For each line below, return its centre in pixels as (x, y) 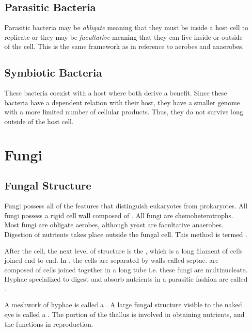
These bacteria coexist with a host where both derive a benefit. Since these (116, 93)
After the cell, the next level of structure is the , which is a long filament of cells (124, 250)
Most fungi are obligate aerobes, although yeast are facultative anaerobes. (114, 225)
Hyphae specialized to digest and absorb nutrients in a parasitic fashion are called (126, 279)
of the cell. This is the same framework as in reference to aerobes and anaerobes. (124, 46)
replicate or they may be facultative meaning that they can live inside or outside (124, 37)
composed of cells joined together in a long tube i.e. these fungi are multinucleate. (126, 269)
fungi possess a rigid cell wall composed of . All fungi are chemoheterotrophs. (119, 215)
